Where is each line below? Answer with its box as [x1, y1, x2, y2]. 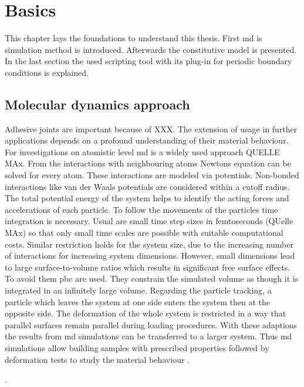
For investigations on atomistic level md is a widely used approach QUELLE [5, 145, 280, 158]
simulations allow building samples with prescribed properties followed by [5, 341, 269, 353]
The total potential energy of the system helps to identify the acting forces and [5, 192, 289, 204]
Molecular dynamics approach [5, 95, 190, 113]
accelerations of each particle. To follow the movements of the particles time [5, 203, 278, 215]
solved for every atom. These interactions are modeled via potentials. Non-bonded [5, 169, 299, 181]
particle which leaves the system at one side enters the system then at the [5, 295, 271, 308]
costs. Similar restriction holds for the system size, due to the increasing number [5, 238, 293, 250]
